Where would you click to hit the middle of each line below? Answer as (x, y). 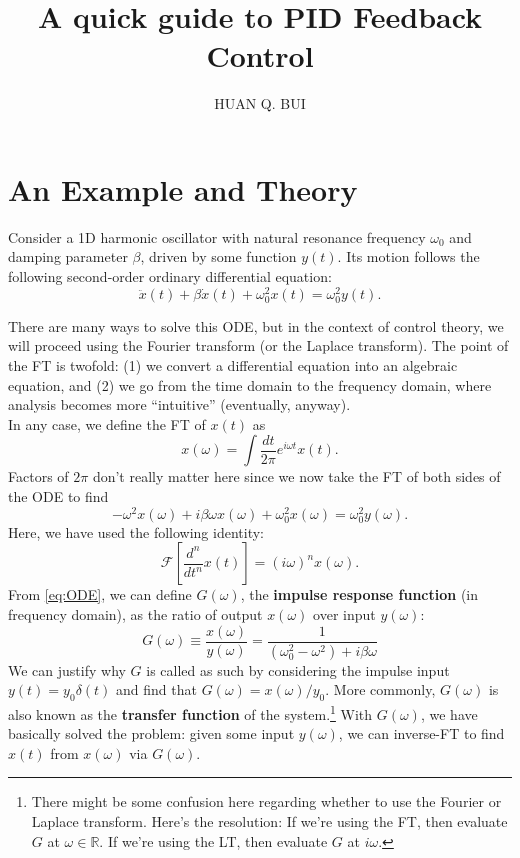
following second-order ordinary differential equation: (170, 276)
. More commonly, (380, 689)
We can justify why (67, 669)
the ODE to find (58, 496)
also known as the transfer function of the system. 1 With (190, 712)
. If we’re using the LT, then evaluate (213, 840)
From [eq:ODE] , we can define (100, 594)
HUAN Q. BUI (260, 103)
